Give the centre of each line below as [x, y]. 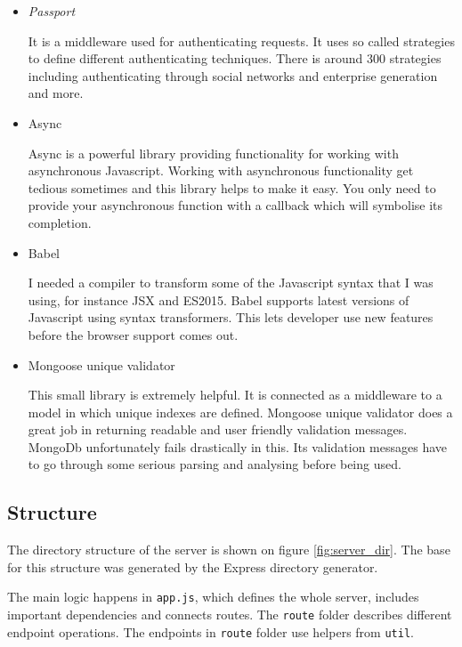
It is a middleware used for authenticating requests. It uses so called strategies [241, 40]
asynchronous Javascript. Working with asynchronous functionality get [221, 170]
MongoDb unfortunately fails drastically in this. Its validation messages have [238, 446]
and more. [56, 93]
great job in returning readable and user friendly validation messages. [218, 429]
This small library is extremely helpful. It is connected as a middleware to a [235, 395]
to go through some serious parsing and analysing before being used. [215, 464]
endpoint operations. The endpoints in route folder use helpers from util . [211, 631]
